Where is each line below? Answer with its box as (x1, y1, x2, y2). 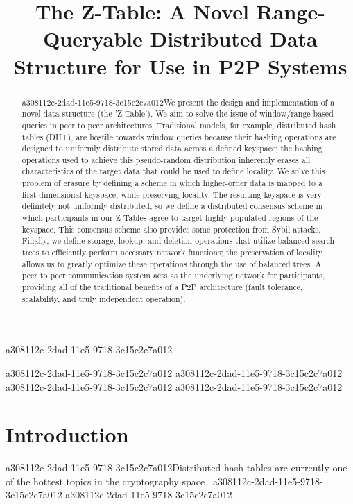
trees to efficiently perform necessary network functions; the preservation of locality (21, 246, 323, 258)
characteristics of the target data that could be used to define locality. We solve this (21, 165, 325, 177)
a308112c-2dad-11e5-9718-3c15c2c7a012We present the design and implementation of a (21, 96, 335, 108)
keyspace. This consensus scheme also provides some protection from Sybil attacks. (21, 223, 321, 235)
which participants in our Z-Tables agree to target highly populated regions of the (21, 212, 318, 224)
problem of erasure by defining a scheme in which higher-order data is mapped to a (21, 177, 322, 189)
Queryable (43, 24, 143, 53)
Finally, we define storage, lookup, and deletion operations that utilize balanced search (21, 235, 335, 246)
